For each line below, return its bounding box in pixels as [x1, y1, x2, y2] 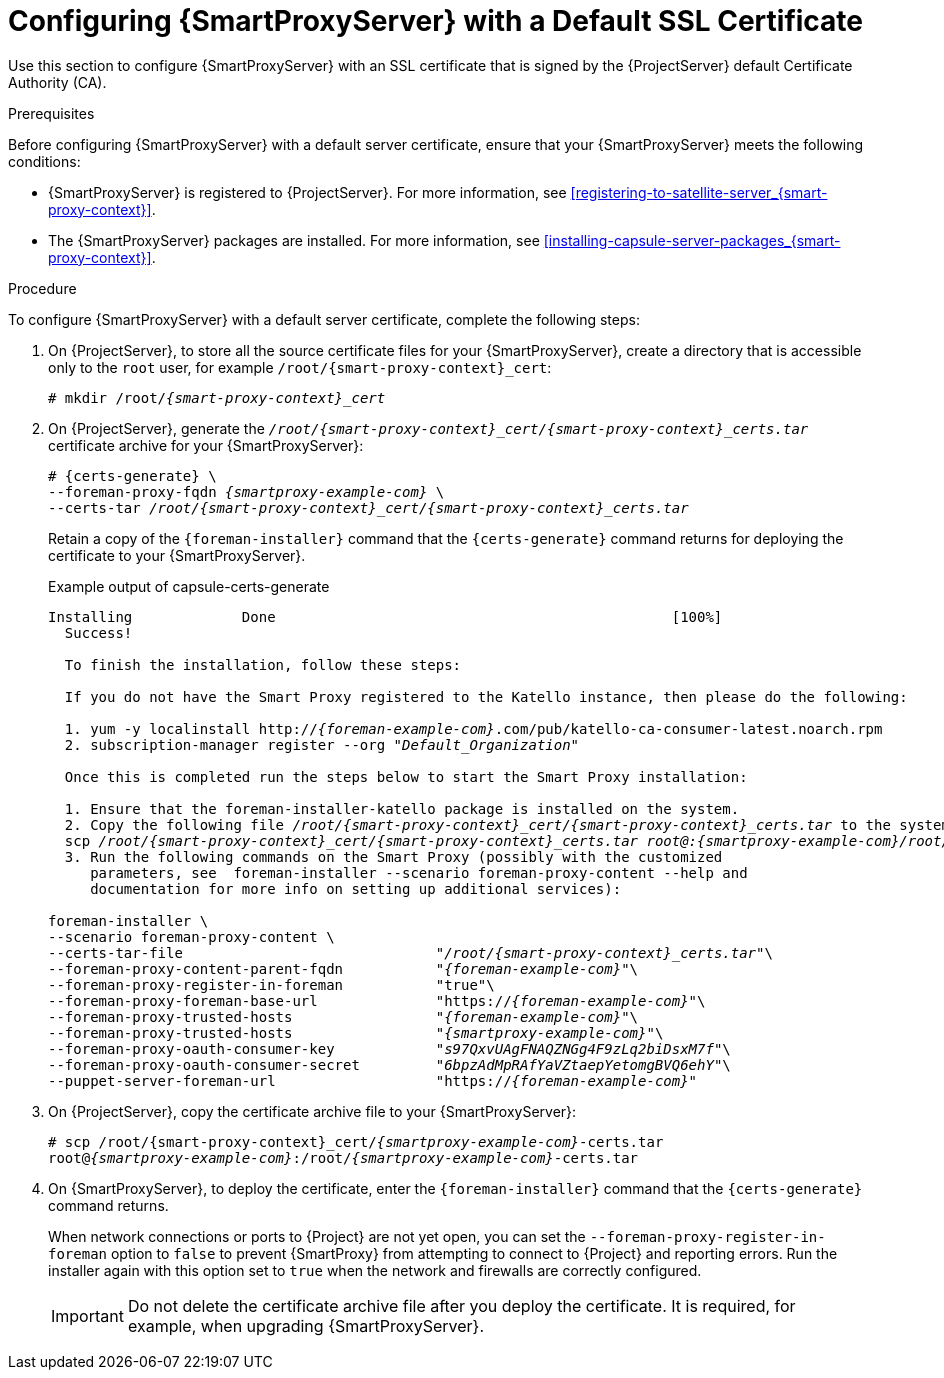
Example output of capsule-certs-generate [48, 577, 330, 595]
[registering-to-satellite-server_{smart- [570, 183, 828, 201]
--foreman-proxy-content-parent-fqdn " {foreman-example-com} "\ [48, 960, 639, 977]
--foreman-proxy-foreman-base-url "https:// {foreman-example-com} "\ [48, 992, 706, 1009]
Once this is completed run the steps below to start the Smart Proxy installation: [64, 768, 748, 785]
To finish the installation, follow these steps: [64, 656, 462, 673]
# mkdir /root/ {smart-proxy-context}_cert [48, 389, 386, 406]
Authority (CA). [8, 73, 107, 91]
